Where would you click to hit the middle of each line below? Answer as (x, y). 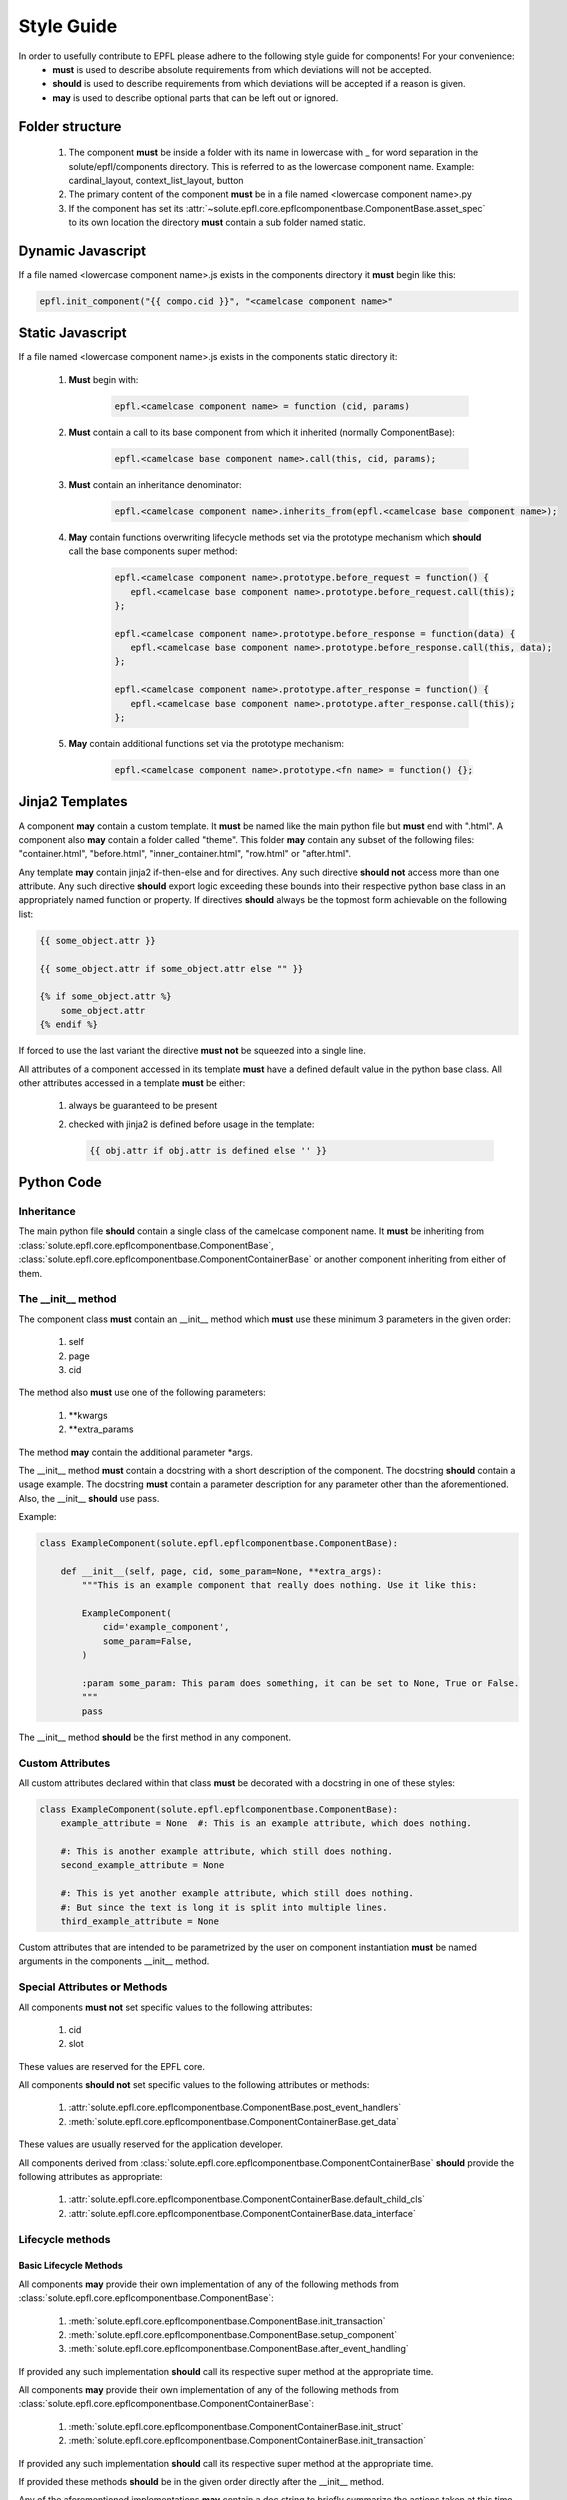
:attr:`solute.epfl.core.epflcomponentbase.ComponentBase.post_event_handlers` (235, 2107)
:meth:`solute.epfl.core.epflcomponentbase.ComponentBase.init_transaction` (227, 2321)
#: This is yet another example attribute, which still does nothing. (237, 1893)
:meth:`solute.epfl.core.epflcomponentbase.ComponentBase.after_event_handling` (238, 2349)
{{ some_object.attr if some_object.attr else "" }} (171, 968)
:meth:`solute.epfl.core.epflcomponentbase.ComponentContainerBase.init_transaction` (247, 2441)
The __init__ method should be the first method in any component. (155, 1737)
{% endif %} (69, 1024)
